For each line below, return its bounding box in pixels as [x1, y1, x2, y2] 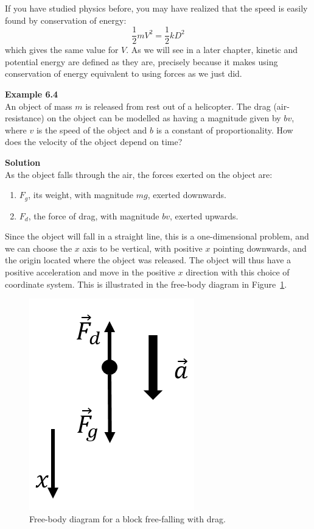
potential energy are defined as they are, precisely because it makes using [5, 55, 278, 68]
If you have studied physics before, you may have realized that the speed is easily [5, 2, 308, 14]
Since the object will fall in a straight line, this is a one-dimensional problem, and [5, 230, 309, 243]
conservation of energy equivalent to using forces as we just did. [5, 67, 242, 80]
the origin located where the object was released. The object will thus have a [5, 254, 291, 266]
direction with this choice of [186, 266, 290, 279]
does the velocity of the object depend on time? [5, 135, 183, 148]
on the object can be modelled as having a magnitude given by [47, 112, 281, 124]
